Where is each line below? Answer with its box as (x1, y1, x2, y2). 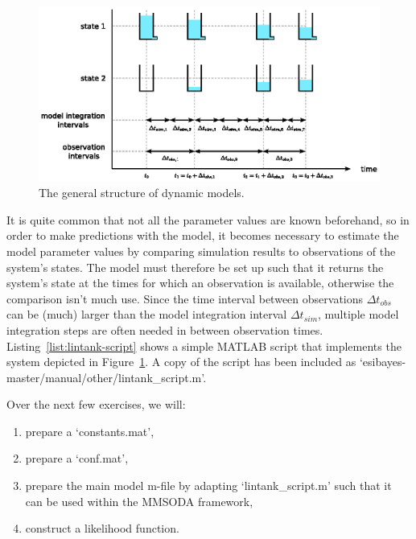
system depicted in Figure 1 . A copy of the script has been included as (6, 353, 356, 370)
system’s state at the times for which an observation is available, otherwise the (6, 274, 394, 291)
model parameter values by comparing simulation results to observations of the (6, 242, 396, 259)
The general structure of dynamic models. (39, 184, 245, 201)
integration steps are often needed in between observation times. (6, 321, 323, 338)
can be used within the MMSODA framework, (25, 492, 253, 509)
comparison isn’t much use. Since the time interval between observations (6, 290, 364, 307)
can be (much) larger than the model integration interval (6, 306, 287, 323)
